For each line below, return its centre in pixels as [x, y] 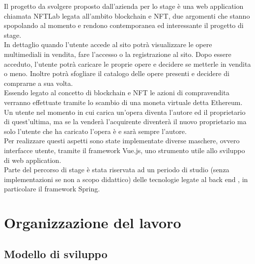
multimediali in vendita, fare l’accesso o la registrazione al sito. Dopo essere [118, 54]
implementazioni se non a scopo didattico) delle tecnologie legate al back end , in [126, 179]
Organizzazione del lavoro [93, 223]
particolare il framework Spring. [52, 189]
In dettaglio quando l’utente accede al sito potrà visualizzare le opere [108, 44]
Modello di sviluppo [56, 253]
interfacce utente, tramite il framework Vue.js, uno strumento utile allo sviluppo [125, 150]
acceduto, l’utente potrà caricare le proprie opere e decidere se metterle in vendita [127, 64]
